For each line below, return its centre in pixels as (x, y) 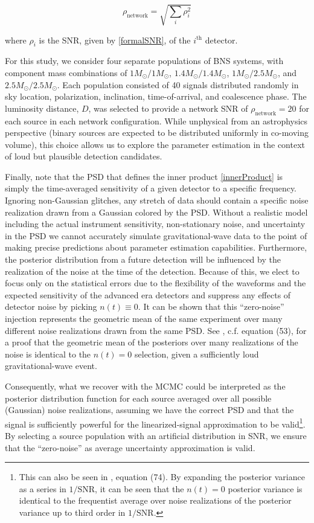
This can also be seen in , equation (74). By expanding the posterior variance (162, 477)
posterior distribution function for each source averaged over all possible (138, 398)
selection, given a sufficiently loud (197, 354)
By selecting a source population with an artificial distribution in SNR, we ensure (156, 436)
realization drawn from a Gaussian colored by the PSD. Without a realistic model (156, 212)
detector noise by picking (51, 306)
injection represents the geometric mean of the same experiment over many (144, 319)
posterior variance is (265, 488)
